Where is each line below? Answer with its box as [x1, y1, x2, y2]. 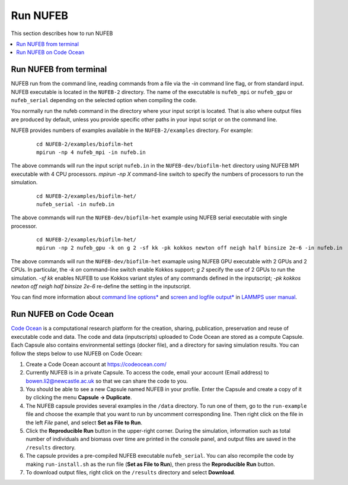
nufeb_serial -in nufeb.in [36, 201, 115, 207]
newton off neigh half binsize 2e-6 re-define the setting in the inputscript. [11, 283, 191, 290]
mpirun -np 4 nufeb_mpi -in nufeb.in [36, 149, 146, 156]
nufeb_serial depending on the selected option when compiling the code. [11, 97, 197, 104]
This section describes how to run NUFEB [11, 30, 113, 37]
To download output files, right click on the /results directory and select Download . [25, 468, 235, 475]
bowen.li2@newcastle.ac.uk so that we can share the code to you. [25, 377, 188, 385]
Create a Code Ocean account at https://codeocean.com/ [25, 360, 167, 368]
